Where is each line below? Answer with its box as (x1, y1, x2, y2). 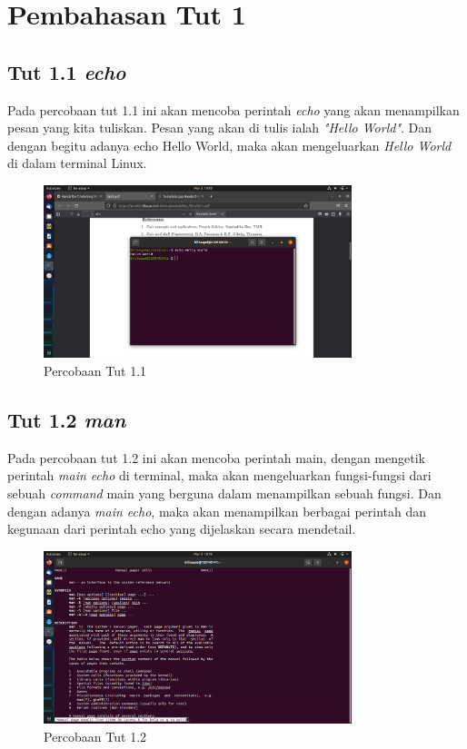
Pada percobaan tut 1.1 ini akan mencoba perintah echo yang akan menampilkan (7, 100, 460, 119)
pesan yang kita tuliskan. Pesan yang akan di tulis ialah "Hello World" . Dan (7, 118, 432, 137)
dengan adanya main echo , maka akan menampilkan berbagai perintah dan (7, 501, 427, 520)
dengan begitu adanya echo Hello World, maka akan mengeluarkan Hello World (7, 135, 452, 154)
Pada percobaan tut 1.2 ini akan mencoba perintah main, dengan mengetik (7, 448, 425, 467)
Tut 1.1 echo (7, 57, 126, 85)
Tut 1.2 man (7, 405, 126, 433)
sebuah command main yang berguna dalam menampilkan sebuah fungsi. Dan (7, 483, 442, 502)
